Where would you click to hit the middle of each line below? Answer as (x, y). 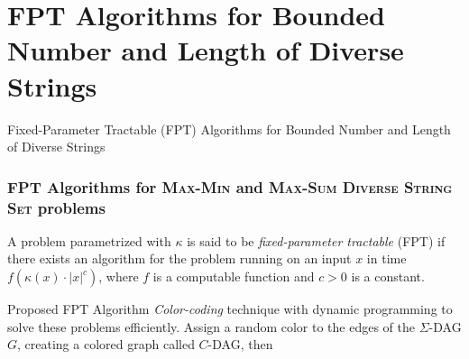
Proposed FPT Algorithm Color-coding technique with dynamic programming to (230, 309)
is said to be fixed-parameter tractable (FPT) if (316, 240)
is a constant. (388, 276)
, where (119, 276)
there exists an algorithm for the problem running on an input (179, 258)
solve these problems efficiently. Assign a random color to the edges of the (212, 326)
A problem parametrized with (89, 240)
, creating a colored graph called (106, 344)
